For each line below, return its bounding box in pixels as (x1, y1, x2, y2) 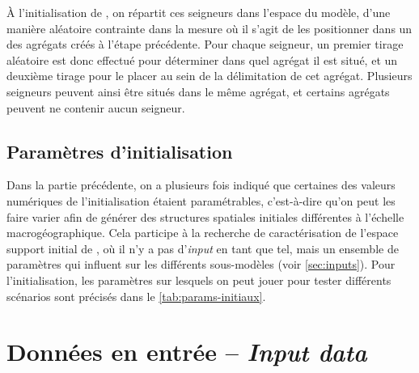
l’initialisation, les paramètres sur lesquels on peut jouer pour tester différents (6, 271, 391, 288)
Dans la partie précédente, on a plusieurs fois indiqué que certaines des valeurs (6, 176, 396, 193)
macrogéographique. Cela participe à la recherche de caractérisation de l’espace (6, 224, 399, 241)
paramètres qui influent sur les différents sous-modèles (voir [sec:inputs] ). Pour (6, 256, 396, 273)
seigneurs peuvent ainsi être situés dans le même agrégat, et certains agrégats (6, 83, 390, 100)
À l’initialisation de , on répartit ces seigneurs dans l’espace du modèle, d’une (6, 4, 391, 20)
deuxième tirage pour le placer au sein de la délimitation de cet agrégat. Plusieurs (6, 67, 413, 84)
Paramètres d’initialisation (6, 138, 233, 163)
